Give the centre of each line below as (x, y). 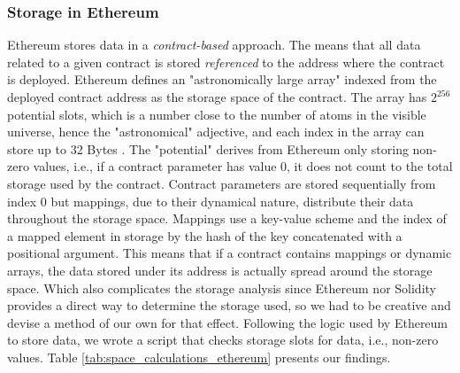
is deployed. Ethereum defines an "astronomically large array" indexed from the (222, 79)
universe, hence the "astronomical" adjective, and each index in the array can (216, 132)
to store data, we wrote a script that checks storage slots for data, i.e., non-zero (223, 340)
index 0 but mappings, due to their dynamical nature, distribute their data (211, 201)
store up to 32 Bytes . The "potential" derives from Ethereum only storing (208, 148)
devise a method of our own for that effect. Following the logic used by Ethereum (228, 322)
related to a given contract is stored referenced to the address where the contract (226, 62)
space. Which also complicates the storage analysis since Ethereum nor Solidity (222, 288)
